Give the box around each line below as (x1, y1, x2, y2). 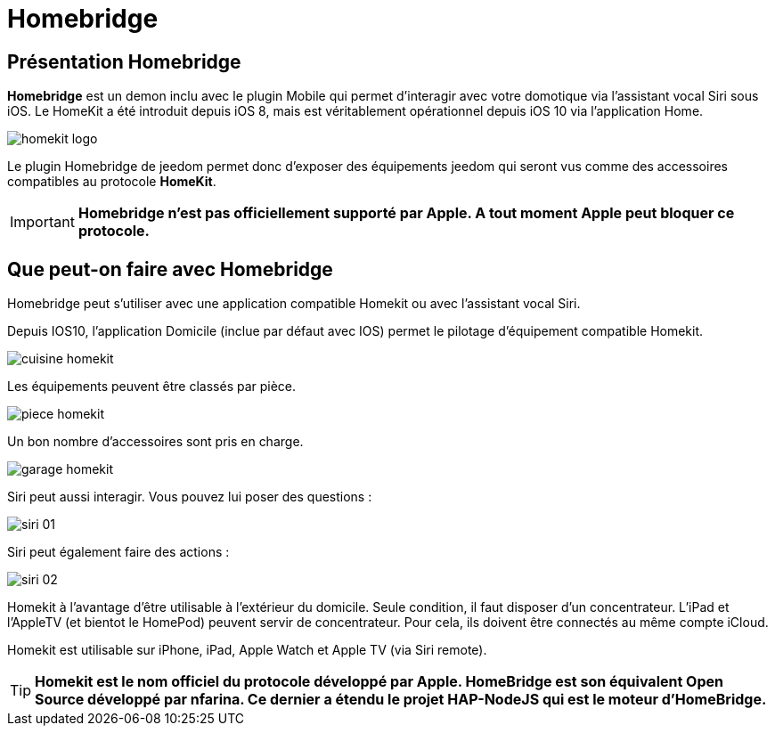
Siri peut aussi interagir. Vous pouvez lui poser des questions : (7, 489, 372, 505)
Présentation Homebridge (7, 50, 241, 73)
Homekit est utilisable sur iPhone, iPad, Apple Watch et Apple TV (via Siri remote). (7, 642, 487, 658)
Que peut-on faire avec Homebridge (7, 257, 333, 281)
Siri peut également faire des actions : (7, 544, 230, 560)
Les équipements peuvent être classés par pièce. (7, 379, 297, 395)
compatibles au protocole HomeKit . (7, 174, 216, 190)
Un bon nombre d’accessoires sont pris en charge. (7, 434, 304, 450)
